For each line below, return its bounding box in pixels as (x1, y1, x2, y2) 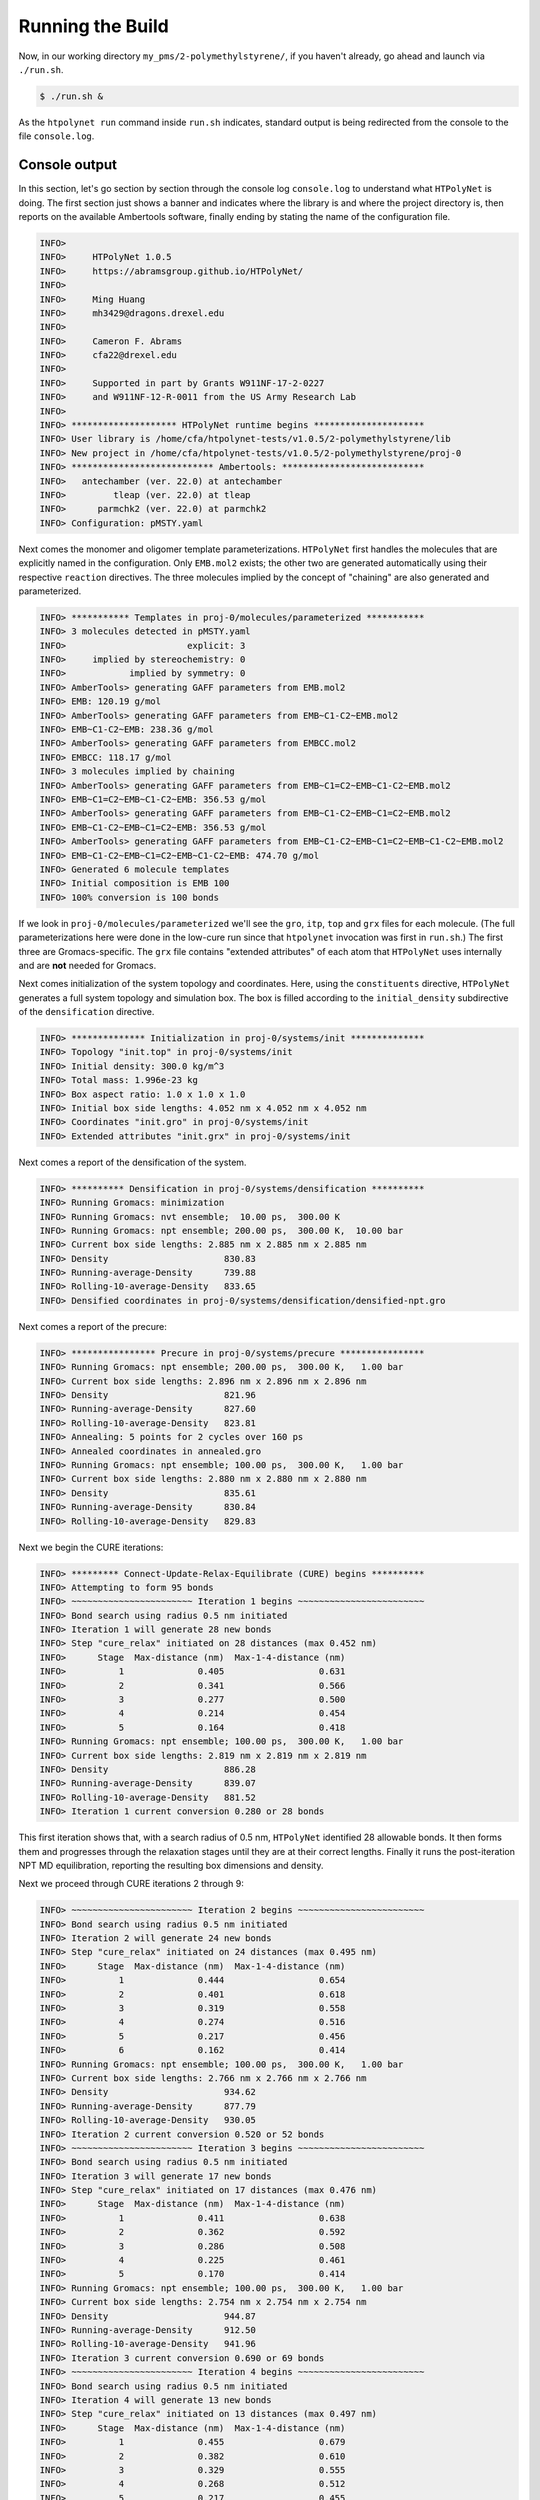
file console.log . (18, 130, 95, 142)
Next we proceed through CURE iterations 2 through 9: (18, 1878, 245, 1890)
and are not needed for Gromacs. (18, 959, 157, 971)
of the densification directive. (18, 1006, 155, 1018)
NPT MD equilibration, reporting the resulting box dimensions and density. (18, 1859, 324, 1871)
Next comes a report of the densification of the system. (18, 1156, 247, 1168)
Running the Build (18, 15, 169, 37)
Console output (18, 156, 117, 174)
